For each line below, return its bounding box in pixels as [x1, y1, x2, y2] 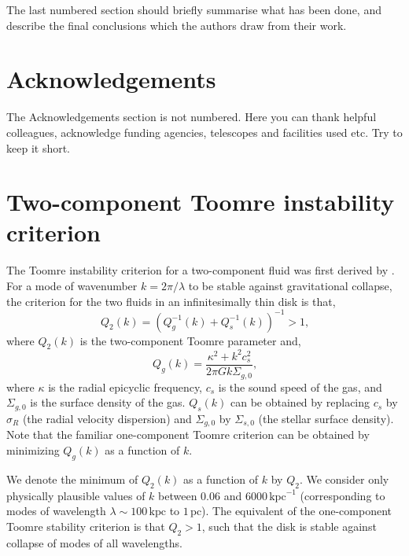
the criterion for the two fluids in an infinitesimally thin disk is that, [6, 293, 336, 309]
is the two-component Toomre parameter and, [79, 332, 301, 348]
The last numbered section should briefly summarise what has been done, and [6, 2, 381, 17]
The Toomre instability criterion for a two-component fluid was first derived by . [6, 262, 395, 278]
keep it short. [6, 139, 71, 156]
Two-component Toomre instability [6, 186, 395, 218]
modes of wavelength [6, 503, 106, 519]
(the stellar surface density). [258, 410, 394, 426]
